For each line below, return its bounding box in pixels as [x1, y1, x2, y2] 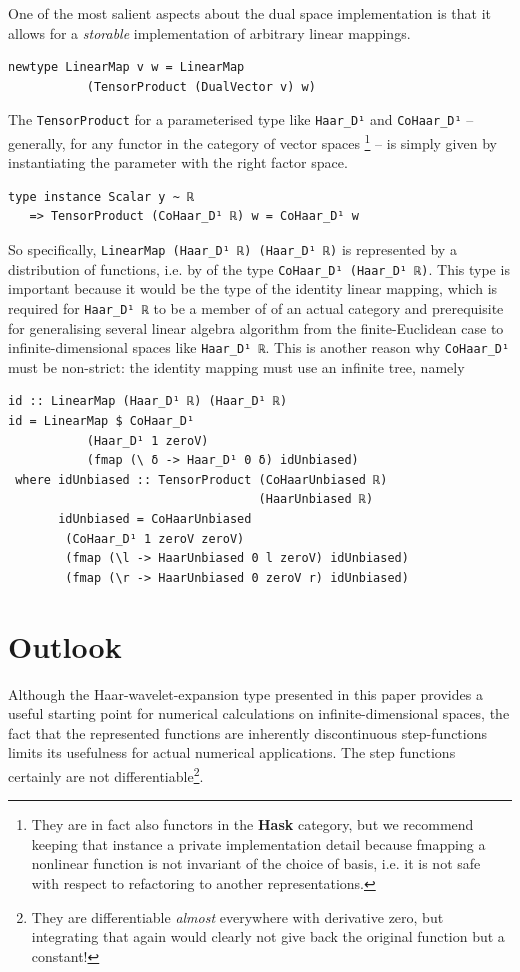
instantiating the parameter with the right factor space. [8, 152, 348, 173]
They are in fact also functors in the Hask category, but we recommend [31, 814, 474, 835]
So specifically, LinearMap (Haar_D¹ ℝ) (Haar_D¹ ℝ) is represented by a [8, 239, 457, 260]
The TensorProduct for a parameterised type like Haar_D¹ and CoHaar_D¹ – [8, 109, 474, 130]
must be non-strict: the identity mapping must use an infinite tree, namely [8, 356, 465, 377]
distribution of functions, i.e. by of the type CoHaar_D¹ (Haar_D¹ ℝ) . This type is [8, 258, 510, 279]
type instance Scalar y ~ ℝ [8, 189, 195, 204]
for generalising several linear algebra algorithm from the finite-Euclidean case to [8, 317, 504, 338]
